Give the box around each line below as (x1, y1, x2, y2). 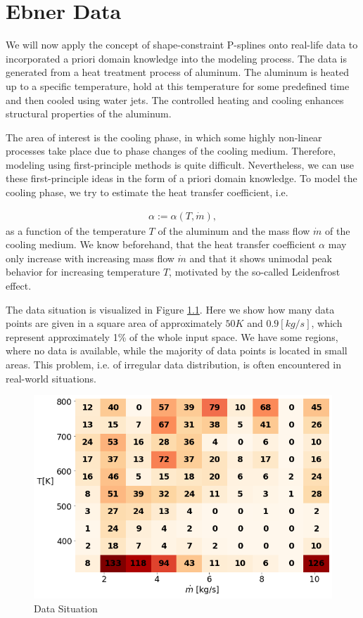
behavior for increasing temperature (6, 264, 160, 279)
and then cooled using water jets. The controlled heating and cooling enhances (6, 92, 344, 107)
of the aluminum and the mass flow (158, 223, 310, 238)
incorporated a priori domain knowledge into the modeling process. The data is (6, 51, 347, 65)
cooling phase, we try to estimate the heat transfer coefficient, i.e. (6, 185, 288, 200)
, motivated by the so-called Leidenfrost (169, 264, 340, 279)
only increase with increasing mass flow (6, 250, 174, 265)
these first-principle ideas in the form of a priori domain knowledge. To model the (6, 171, 357, 186)
